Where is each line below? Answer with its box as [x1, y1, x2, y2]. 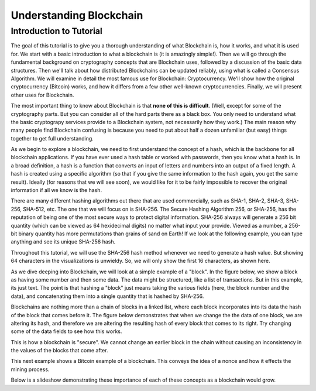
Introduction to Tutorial [11, 26, 102, 36]
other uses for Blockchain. [11, 91, 74, 98]
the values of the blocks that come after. [11, 347, 108, 354]
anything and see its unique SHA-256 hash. [11, 238, 116, 245]
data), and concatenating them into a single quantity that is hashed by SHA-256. [11, 293, 204, 300]
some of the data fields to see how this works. [11, 328, 122, 335]
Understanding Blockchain [11, 9, 143, 22]
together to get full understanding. [11, 135, 94, 142]
